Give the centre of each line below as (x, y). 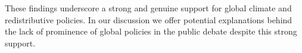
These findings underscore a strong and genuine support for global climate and (148, 8)
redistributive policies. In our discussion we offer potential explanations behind (149, 19)
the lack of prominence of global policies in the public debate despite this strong (151, 31)
